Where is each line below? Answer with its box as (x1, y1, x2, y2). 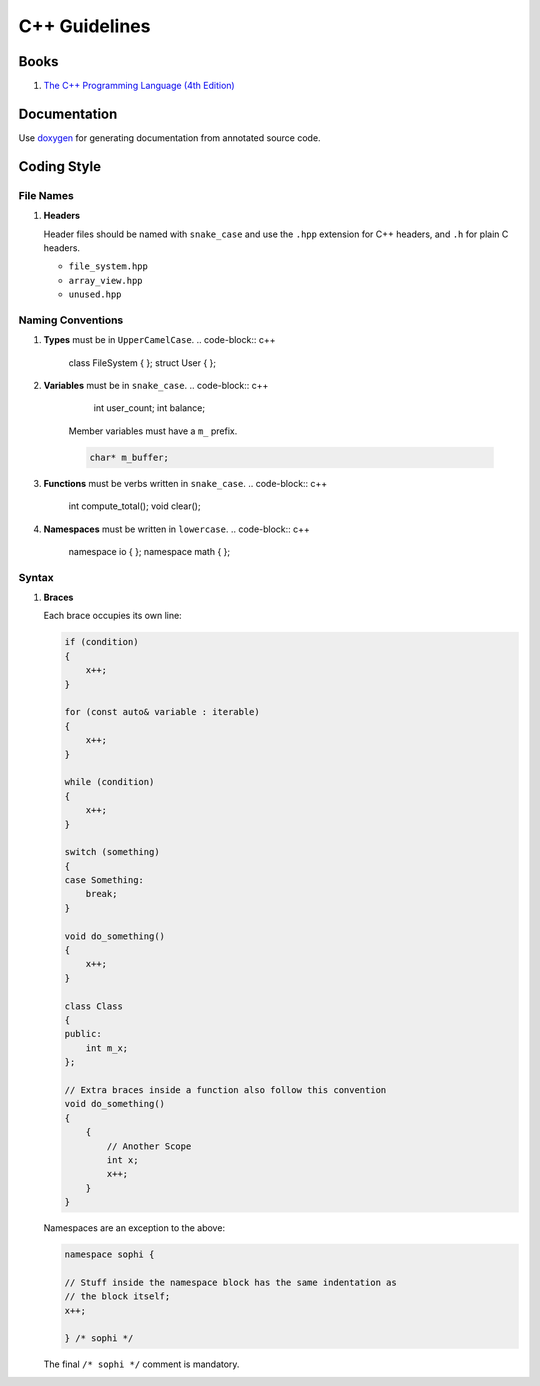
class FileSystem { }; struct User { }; (68, 356, 217, 369)
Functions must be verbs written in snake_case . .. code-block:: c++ (43, 477, 328, 489)
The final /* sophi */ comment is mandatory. (43, 1358, 240, 1370)
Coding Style (18, 158, 102, 175)
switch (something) (64, 846, 160, 858)
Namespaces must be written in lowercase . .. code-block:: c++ (43, 523, 310, 535)
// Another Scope (106, 1140, 192, 1152)
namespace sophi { (64, 1249, 155, 1260)
